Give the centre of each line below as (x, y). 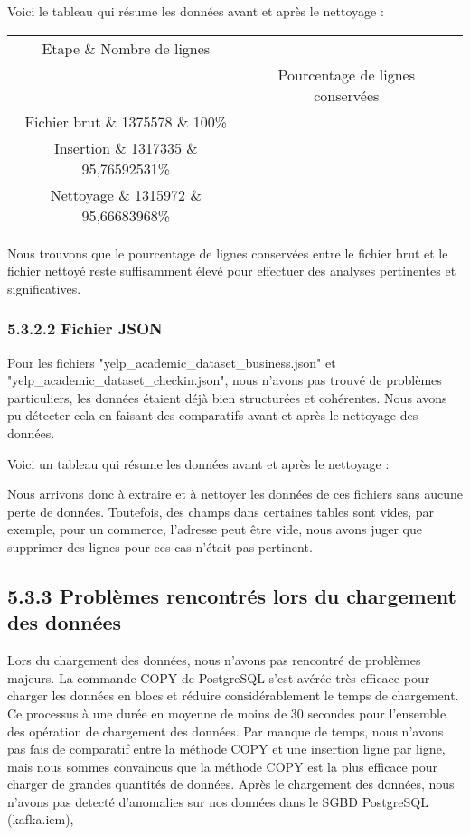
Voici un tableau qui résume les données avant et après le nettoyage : (198, 463)
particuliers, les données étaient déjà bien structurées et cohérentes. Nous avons (227, 397)
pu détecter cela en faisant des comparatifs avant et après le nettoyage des (213, 415)
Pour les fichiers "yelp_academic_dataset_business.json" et (172, 362)
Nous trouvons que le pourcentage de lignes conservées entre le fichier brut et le (228, 253)
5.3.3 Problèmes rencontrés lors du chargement (232, 595)
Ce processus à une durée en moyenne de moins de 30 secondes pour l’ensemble (227, 713)
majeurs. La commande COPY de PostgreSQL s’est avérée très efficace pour (219, 677)
